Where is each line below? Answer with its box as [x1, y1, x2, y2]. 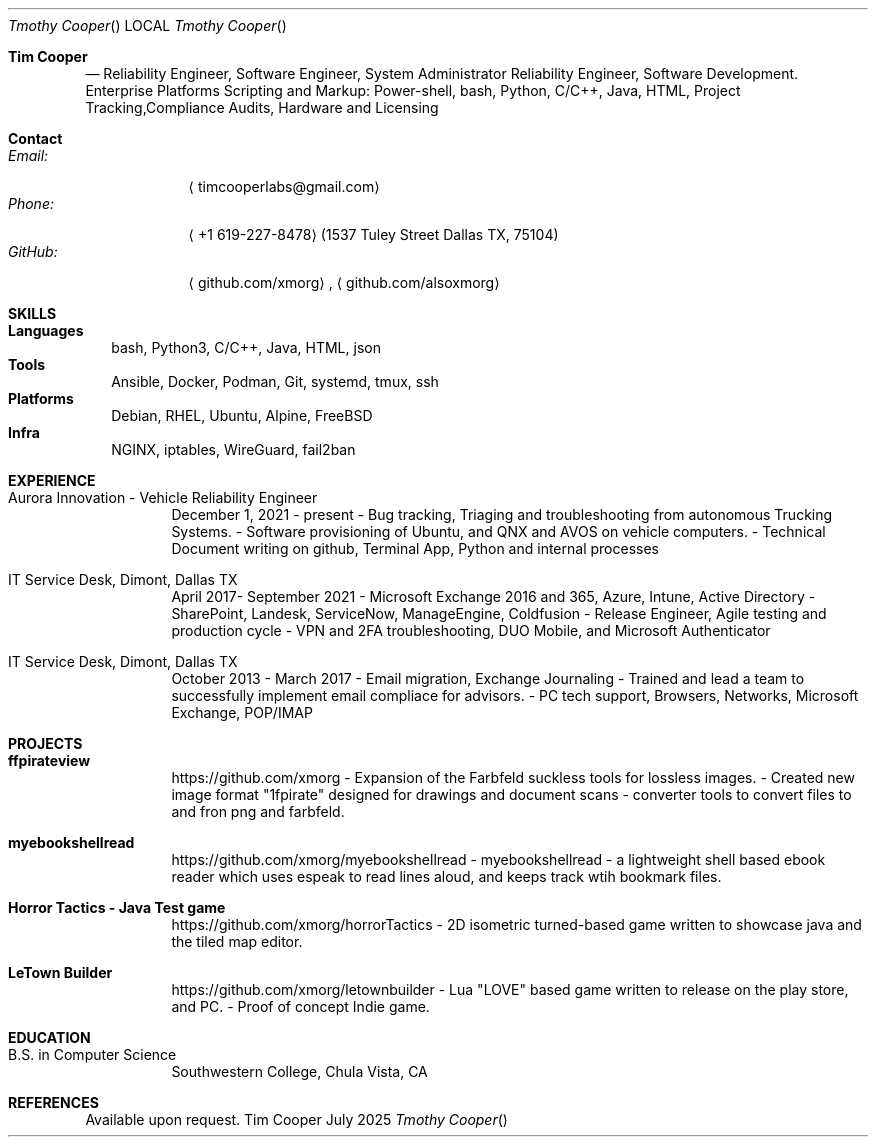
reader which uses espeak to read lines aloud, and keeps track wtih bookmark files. [171, 868, 722, 885]
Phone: [8, 195, 54, 212]
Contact [8, 130, 63, 147]
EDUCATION [8, 1029, 91, 1046]
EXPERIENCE [8, 472, 96, 489]
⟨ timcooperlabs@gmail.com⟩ [188, 178, 380, 195]
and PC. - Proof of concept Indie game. [171, 998, 430, 1015]
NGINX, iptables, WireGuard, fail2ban [111, 441, 356, 458]
